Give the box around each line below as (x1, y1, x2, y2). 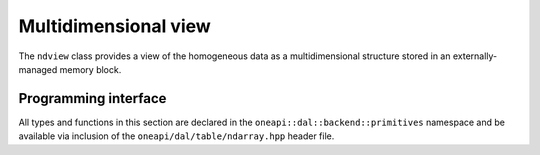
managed (18, 63, 58, 75)
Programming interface (18, 90, 167, 107)
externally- (452, 50, 498, 62)
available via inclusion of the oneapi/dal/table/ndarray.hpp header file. (18, 130, 335, 142)
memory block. (59, 63, 122, 75)
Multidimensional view (18, 15, 212, 37)
